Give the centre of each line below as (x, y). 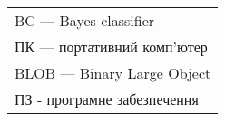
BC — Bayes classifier (85, 20)
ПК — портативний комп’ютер (111, 47)
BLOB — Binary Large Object (113, 73)
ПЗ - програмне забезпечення (107, 99)
